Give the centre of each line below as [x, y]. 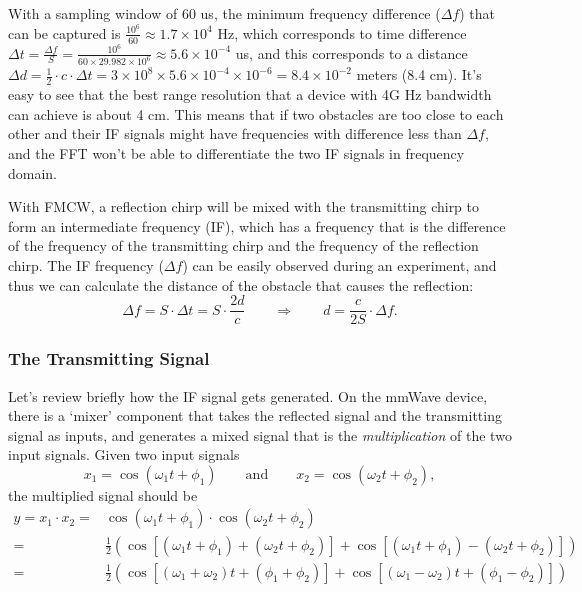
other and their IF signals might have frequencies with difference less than [235, 133]
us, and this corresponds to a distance [351, 52]
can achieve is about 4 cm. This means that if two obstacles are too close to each [256, 113]
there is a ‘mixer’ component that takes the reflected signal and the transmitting [255, 415]
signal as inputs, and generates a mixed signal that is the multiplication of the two [260, 434]
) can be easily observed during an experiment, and [339, 265]
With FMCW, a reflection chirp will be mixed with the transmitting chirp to [244, 206]
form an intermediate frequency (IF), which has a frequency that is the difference [257, 225]
